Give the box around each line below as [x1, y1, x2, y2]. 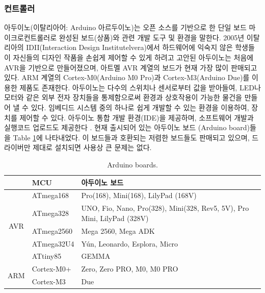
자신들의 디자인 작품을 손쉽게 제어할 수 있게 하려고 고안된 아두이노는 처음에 [13, 52, 254, 62]
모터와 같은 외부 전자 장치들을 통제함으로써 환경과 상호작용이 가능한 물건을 [4, 92, 242, 103]
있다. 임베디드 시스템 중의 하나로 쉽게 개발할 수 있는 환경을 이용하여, [31, 102, 249, 112]
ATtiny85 [32, 251, 62, 261]
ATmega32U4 [32, 238, 74, 249]
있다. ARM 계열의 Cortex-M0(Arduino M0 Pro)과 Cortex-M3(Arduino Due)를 [4, 72, 250, 83]
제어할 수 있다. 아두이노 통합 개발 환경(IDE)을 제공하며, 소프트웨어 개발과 [19, 112, 254, 123]
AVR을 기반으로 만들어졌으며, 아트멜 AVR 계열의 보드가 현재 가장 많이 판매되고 [4, 62, 257, 72]
